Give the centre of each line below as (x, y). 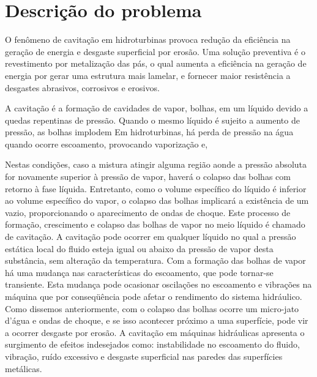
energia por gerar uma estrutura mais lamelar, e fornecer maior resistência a (148, 75)
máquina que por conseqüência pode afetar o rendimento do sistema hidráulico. (154, 296)
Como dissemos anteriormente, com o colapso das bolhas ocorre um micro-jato (152, 308)
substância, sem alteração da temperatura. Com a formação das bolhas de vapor (155, 260)
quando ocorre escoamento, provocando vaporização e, (106, 144)
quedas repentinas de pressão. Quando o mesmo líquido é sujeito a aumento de (152, 120)
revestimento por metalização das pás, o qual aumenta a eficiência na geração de (156, 63)
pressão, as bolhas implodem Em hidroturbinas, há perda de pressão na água (149, 132)
